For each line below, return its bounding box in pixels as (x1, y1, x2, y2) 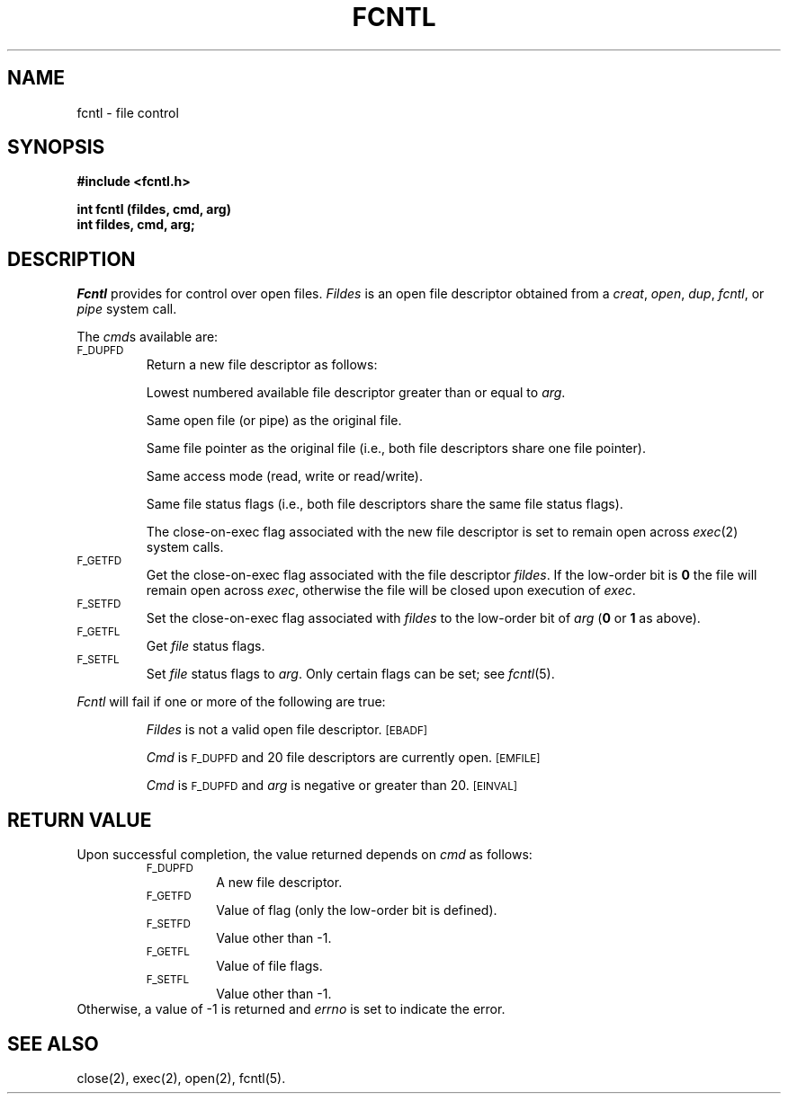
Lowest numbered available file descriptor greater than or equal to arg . (146, 385, 566, 401)
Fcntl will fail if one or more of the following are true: (76, 694, 386, 710)
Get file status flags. (146, 638, 265, 654)
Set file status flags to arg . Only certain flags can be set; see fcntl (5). (146, 666, 555, 682)
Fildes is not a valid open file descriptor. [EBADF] (146, 722, 428, 738)
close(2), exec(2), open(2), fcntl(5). (76, 1070, 286, 1086)
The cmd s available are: (76, 329, 219, 345)
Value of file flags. (216, 958, 323, 974)
